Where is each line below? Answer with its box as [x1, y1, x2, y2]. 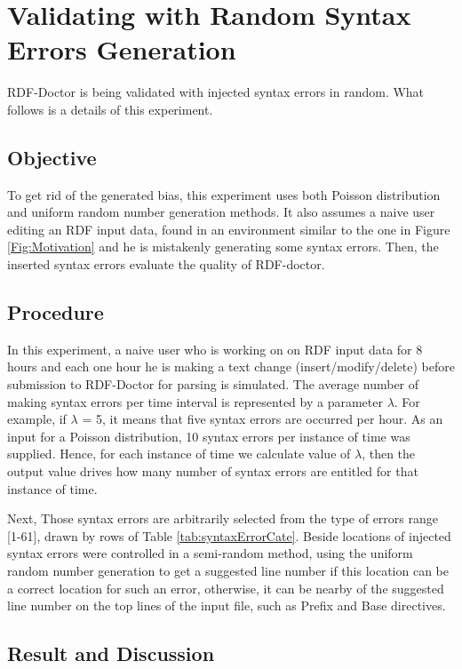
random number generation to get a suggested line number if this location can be [7, 561, 449, 579]
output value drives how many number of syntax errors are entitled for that [7, 462, 418, 481]
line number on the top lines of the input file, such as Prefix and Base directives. [7, 596, 446, 615]
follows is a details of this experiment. [7, 100, 213, 118]
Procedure [7, 299, 104, 326]
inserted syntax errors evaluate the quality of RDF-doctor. [7, 255, 325, 274]
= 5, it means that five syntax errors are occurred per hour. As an [82, 410, 443, 428]
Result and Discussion [7, 640, 215, 667]
